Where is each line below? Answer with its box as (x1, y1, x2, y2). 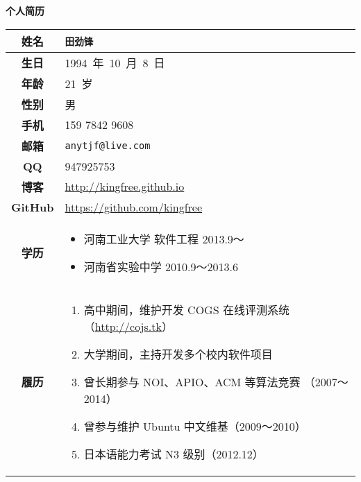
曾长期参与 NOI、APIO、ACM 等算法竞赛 (83, 373, 301, 390)
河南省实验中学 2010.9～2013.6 (83, 258, 238, 275)
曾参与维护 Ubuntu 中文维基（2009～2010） (83, 418, 306, 434)
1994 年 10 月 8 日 (65, 54, 165, 71)
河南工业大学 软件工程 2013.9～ (83, 230, 244, 247)
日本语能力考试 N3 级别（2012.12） (83, 445, 264, 462)
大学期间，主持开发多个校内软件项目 (83, 345, 273, 362)
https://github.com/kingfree (65, 198, 203, 215)
